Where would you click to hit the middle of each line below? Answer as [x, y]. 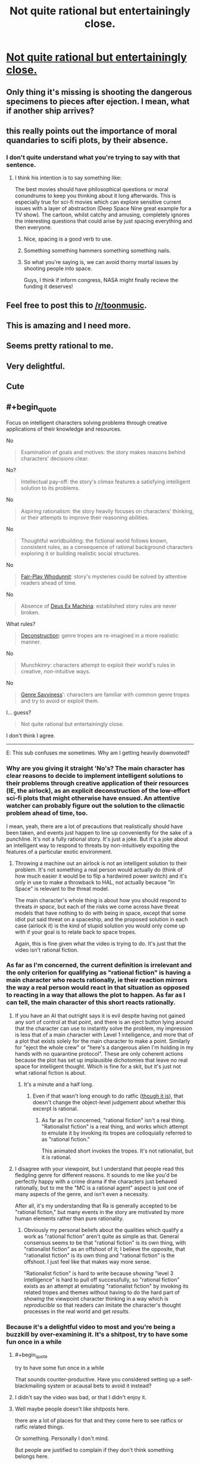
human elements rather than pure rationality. [69, 1218]
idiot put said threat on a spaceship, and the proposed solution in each [101, 919]
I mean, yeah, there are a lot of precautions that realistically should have [95, 826]
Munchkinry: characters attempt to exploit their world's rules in [98, 665]
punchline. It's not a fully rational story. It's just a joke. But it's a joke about [97, 839]
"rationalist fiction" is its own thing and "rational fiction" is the [99, 1255]
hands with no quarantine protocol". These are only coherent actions [99, 1053]
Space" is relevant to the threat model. [62, 888]
